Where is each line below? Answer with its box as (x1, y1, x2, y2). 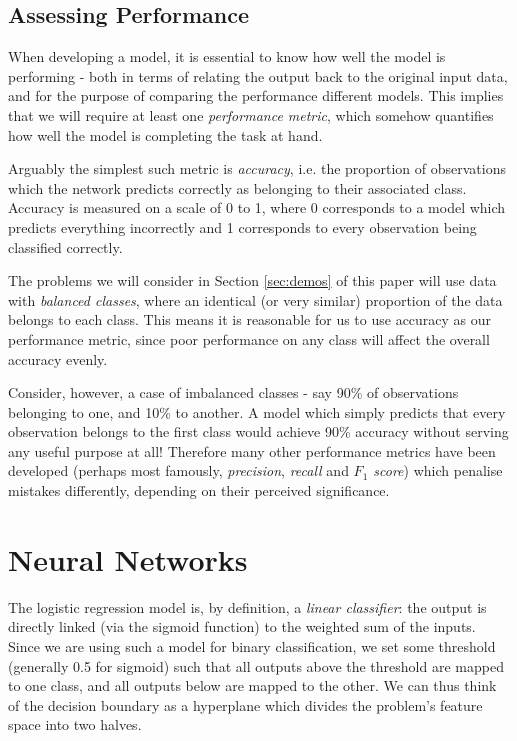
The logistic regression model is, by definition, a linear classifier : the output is (8, 596, 487, 617)
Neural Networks (8, 538, 248, 579)
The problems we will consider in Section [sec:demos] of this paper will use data (8, 270, 497, 291)
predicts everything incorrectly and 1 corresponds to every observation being (8, 216, 477, 237)
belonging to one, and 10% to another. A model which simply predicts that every (8, 401, 506, 422)
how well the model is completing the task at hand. (8, 124, 323, 145)
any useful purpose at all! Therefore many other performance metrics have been (8, 440, 496, 461)
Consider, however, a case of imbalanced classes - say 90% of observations (8, 382, 459, 403)
